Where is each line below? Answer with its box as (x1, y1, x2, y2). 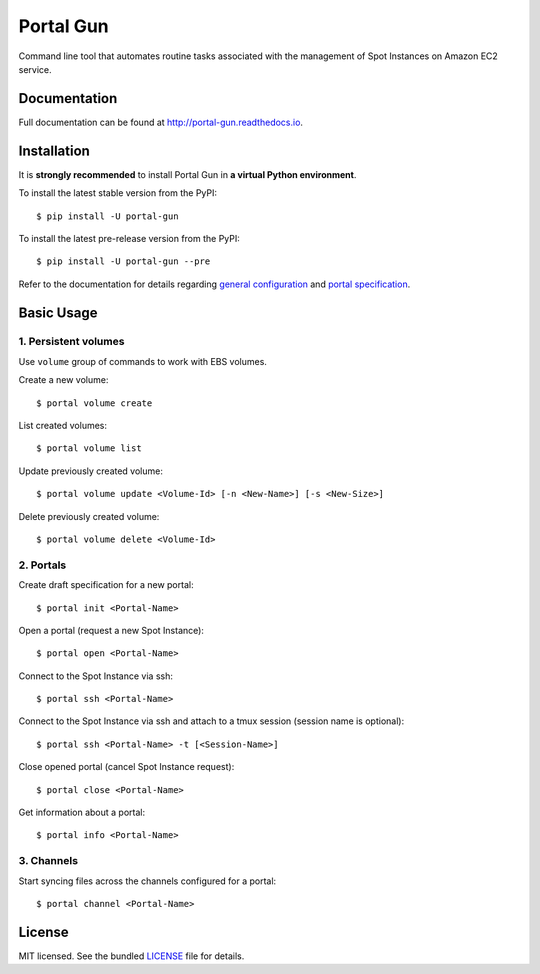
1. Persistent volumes (18, 335, 125, 349)
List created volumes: (18, 420, 108, 432)
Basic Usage (18, 304, 98, 321)
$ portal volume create (36, 397, 153, 409)
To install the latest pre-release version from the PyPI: (18, 232, 240, 244)
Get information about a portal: (18, 806, 145, 819)
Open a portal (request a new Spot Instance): (18, 624, 205, 636)
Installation (18, 142, 90, 159)
